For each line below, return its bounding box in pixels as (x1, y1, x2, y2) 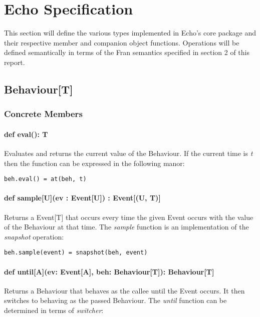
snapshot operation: (4, 231, 64, 241)
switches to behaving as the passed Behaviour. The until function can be (4, 295, 227, 305)
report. (4, 56, 25, 67)
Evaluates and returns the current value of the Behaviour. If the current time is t (4, 147, 253, 158)
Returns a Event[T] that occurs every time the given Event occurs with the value (4, 211, 253, 222)
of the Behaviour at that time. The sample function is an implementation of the (4, 221, 249, 232)
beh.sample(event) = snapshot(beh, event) (4, 249, 148, 256)
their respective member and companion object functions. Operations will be (4, 37, 239, 47)
